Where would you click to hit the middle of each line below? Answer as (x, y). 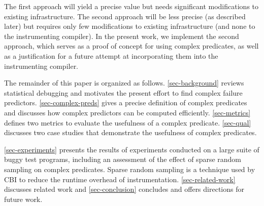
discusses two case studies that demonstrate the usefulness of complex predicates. (130, 132)
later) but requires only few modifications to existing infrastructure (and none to (130, 26)
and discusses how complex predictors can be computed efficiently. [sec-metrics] (127, 112)
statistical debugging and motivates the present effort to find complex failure (123, 92)
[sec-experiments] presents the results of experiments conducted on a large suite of (132, 149)
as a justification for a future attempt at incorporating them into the (111, 55)
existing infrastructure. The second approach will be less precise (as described (125, 16)
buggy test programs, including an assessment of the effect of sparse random (123, 159)
